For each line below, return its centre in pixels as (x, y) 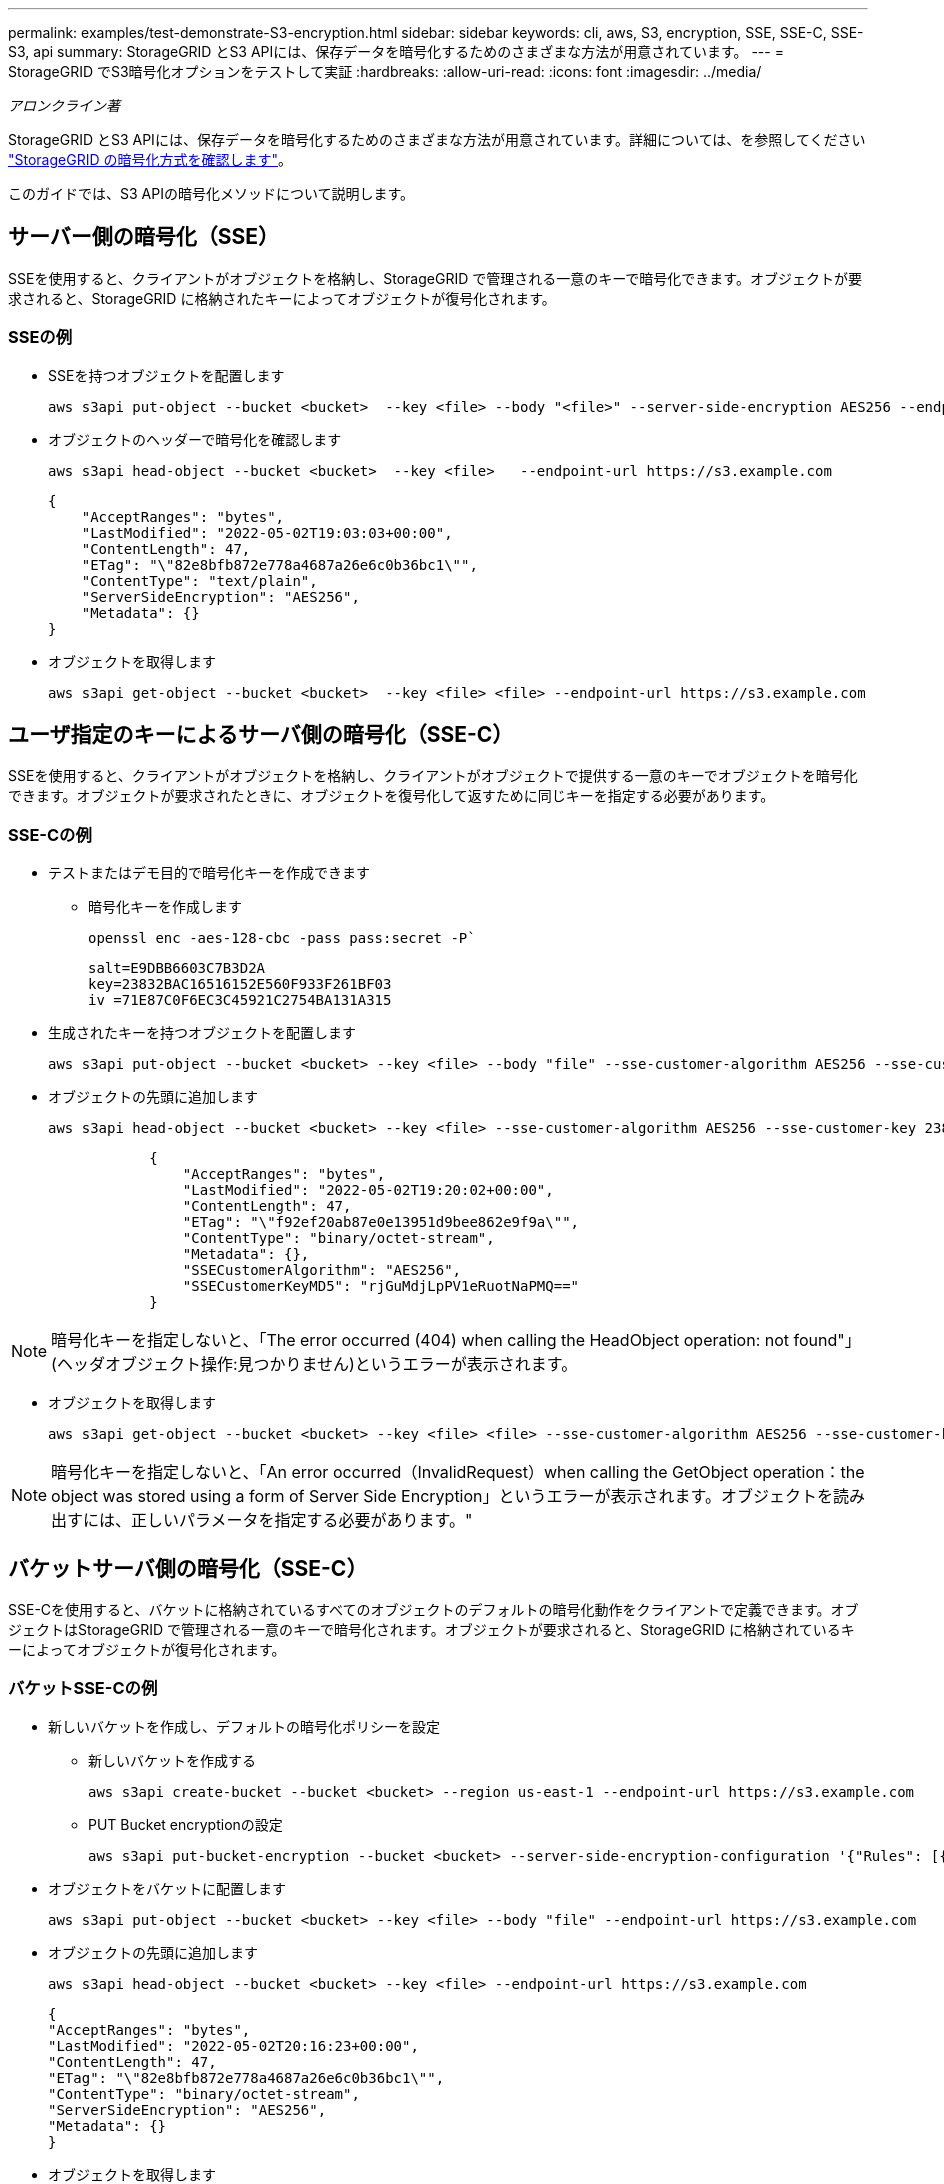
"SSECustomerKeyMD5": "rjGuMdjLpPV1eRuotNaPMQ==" (381, 1286)
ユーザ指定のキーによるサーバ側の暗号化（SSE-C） (261, 735)
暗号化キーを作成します (165, 907)
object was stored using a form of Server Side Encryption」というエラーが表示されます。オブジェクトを (442, 1496)
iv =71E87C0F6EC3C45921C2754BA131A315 (240, 1000)
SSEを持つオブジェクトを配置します (166, 375)
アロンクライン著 (64, 105)
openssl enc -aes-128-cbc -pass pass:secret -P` (282, 938)
